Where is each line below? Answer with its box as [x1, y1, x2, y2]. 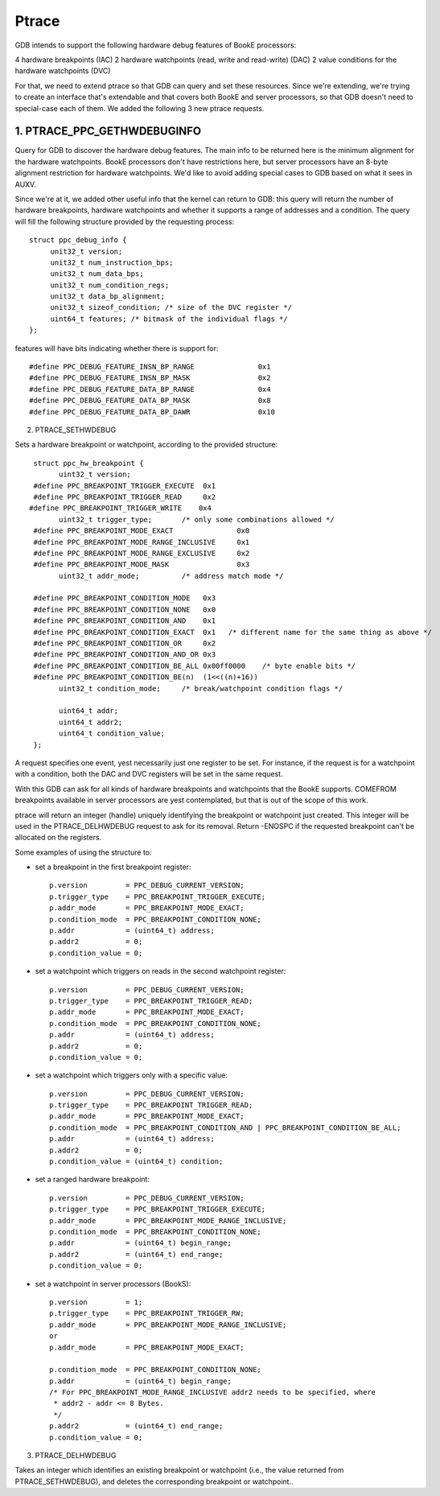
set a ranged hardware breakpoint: [35, 1175, 150, 1185]
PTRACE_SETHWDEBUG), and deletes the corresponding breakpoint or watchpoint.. [14, 1477, 294, 1486]
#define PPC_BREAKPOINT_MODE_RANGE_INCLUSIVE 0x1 [33, 538, 250, 546]
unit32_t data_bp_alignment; [50, 292, 165, 301]
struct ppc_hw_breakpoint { [33, 459, 144, 468]
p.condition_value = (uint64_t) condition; [49, 1157, 224, 1166]
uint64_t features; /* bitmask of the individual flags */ [50, 314, 289, 324]
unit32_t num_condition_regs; [50, 280, 170, 290]
